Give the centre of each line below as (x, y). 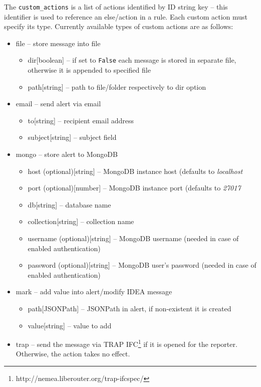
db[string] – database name (69, 204)
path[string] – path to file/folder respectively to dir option (117, 86)
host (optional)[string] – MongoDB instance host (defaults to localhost (135, 171)
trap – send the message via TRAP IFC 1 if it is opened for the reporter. (126, 343)
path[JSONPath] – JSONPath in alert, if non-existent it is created (129, 308)
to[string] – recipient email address (81, 120)
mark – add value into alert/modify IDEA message (94, 292)
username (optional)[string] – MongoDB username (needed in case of (133, 238)
